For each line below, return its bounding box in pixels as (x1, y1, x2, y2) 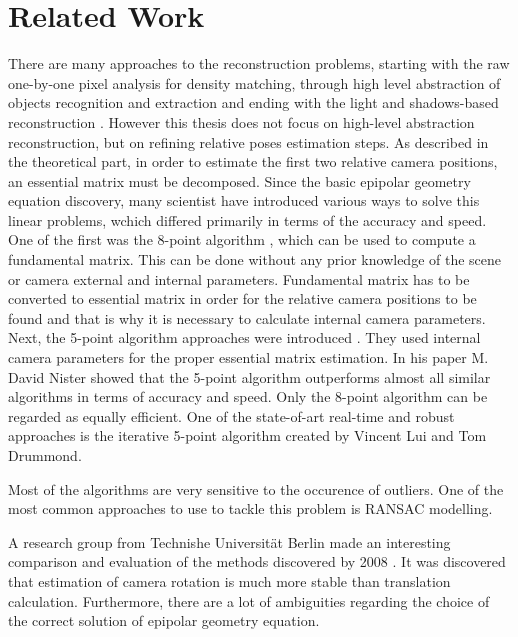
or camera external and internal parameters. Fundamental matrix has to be (8, 268, 470, 289)
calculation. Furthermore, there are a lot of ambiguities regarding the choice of (8, 590, 490, 611)
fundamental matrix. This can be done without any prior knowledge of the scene (8, 249, 502, 270)
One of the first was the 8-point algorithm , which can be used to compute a (8, 229, 476, 250)
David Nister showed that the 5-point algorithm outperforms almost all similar (8, 366, 491, 387)
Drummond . (8, 445, 82, 465)
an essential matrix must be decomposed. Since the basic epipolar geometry (8, 170, 471, 191)
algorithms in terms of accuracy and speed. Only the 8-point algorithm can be (8, 386, 488, 407)
